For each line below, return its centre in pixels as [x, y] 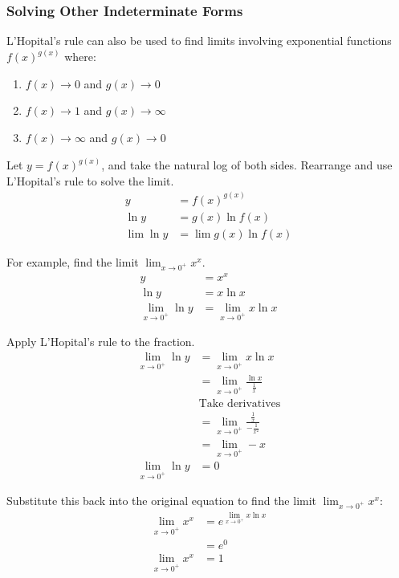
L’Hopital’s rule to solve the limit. [90, 180]
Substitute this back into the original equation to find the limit [162, 501]
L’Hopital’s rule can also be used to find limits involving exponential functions [199, 41]
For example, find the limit [73, 261]
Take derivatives [240, 404]
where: [80, 57]
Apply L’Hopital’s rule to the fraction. [101, 342]
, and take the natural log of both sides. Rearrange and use [247, 165]
